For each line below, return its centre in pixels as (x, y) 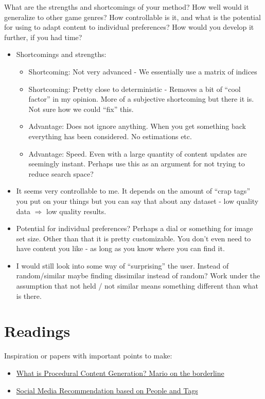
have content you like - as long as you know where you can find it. (120, 248)
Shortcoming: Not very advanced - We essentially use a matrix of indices (143, 71)
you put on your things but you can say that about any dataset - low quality (137, 201)
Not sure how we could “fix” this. (81, 109)
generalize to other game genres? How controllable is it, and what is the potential (132, 17)
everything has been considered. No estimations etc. (110, 136)
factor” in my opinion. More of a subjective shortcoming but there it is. (141, 99)
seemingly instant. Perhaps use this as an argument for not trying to (137, 164)
